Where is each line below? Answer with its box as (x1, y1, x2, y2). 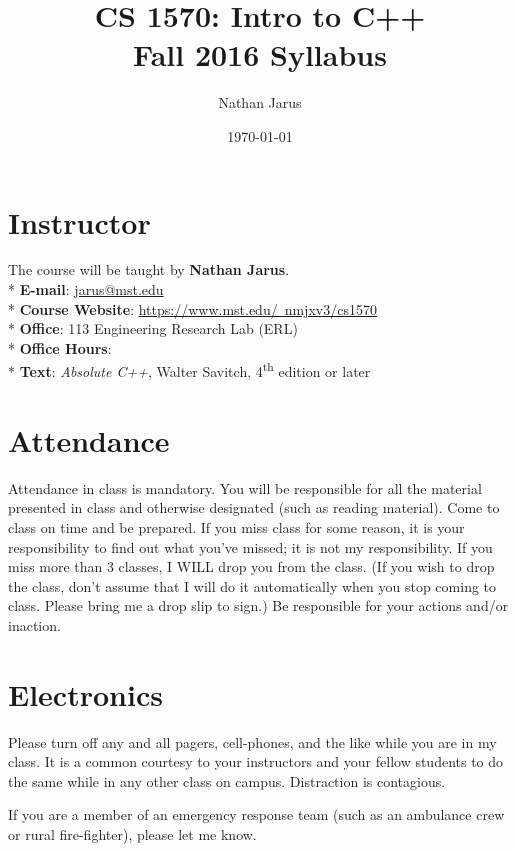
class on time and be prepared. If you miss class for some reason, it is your (8, 516, 465, 537)
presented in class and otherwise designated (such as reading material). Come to (8, 497, 500, 518)
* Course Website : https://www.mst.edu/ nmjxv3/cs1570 (8, 298, 377, 319)
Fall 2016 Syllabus (133, 34, 387, 75)
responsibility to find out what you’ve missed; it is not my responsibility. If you (8, 536, 493, 557)
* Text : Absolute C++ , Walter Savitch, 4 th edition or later (8, 358, 371, 382)
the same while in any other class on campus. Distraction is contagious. (8, 770, 446, 791)
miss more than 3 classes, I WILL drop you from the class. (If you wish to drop (8, 556, 495, 577)
